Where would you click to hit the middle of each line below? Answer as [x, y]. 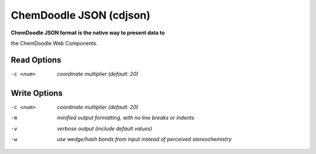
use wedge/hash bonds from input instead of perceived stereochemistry [145, 139]
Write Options [37, 93]
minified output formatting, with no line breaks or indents [126, 118]
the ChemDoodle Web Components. [54, 43]
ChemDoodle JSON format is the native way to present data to [88, 33]
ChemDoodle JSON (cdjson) [80, 15]
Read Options [36, 60]
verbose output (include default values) [105, 128]
